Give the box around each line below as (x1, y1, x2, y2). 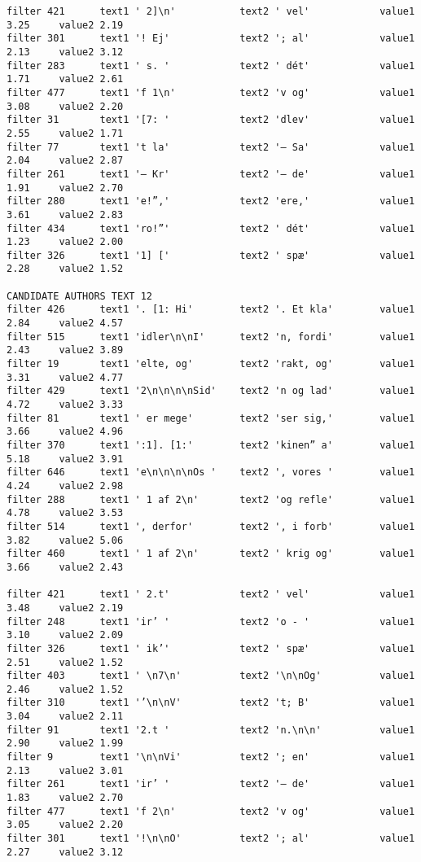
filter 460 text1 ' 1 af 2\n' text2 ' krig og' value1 (7, 548, 415, 560)
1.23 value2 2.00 (7, 236, 124, 248)
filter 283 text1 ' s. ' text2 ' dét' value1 (7, 59, 415, 72)
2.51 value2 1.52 (7, 656, 124, 668)
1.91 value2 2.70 (7, 182, 124, 194)
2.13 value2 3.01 (7, 764, 124, 777)
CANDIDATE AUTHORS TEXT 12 (7, 290, 152, 302)
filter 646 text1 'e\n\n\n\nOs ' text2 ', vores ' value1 (7, 466, 415, 479)
